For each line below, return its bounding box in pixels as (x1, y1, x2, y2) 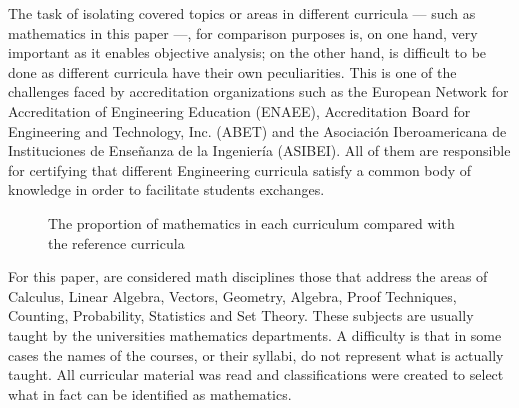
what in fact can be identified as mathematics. (8, 383, 292, 404)
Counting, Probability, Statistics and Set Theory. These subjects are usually (8, 305, 474, 326)
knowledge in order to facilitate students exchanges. (8, 179, 325, 200)
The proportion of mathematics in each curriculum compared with (48, 212, 455, 233)
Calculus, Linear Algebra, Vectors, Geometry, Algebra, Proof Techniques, (8, 285, 457, 306)
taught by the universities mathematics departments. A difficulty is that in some (8, 324, 502, 345)
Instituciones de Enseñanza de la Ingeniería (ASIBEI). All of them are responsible (8, 140, 511, 161)
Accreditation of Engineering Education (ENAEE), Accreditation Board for (8, 100, 471, 121)
